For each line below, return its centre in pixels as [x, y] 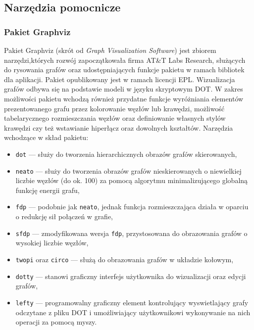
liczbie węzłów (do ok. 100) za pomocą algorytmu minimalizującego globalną [132, 180]
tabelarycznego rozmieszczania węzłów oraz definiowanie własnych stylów [115, 118]
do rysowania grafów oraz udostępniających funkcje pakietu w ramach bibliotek [124, 70]
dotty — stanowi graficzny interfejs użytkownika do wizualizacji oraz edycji [131, 276]
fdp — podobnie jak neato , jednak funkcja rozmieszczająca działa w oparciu [132, 207]
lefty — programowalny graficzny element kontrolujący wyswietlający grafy [132, 302]
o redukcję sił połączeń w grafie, [64, 216]
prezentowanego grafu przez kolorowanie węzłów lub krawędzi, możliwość [114, 108]
